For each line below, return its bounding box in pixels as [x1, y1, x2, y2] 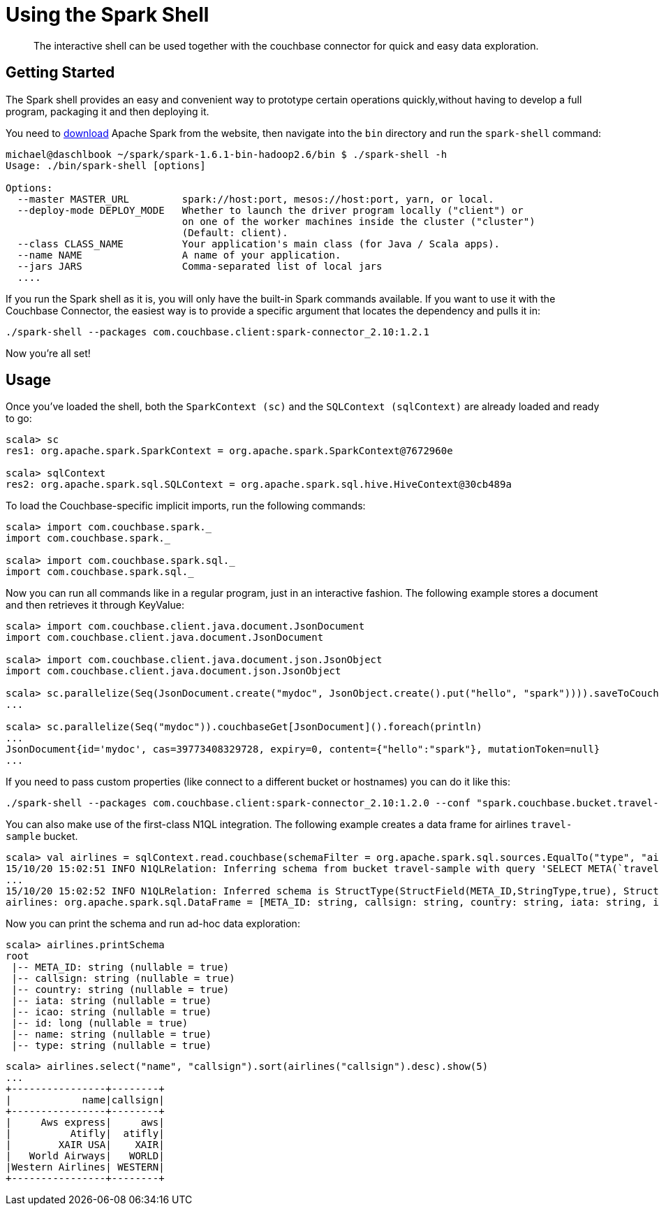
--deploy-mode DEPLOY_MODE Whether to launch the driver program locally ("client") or [17, 204, 524, 216]
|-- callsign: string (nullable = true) [11, 973, 235, 985]
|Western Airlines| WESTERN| [6, 1161, 165, 1173]
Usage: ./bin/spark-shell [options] [6, 159, 206, 171]
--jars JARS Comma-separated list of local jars [17, 260, 383, 272]
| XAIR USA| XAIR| [6, 1139, 165, 1151]
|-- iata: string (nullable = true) [11, 995, 212, 1007]
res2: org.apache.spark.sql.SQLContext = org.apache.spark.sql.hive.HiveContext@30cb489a [6, 479, 512, 491]
